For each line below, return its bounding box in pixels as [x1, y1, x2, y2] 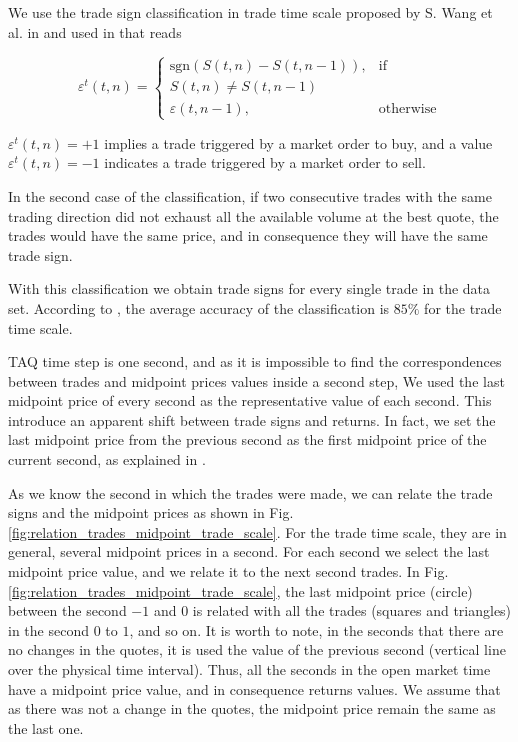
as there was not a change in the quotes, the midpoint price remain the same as [8, 698, 496, 719]
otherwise [378, 101, 437, 116]
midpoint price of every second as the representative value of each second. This [8, 390, 492, 411]
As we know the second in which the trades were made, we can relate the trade [8, 482, 493, 503]
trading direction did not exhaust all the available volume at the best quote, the [8, 205, 499, 226]
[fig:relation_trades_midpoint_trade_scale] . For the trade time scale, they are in [8, 521, 507, 542]
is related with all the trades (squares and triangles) [192, 600, 512, 621]
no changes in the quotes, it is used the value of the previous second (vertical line [8, 639, 506, 660]
